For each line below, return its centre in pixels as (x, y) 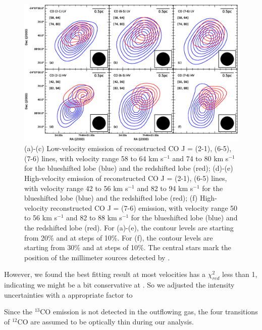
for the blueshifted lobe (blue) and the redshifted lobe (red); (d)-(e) (129, 168)
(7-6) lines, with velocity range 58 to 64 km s (94, 158)
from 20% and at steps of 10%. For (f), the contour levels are (119, 237)
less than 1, (240, 274)
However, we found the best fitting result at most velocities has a (105, 274)
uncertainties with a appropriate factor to (68, 294)
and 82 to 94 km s (165, 188)
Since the (18, 312)
